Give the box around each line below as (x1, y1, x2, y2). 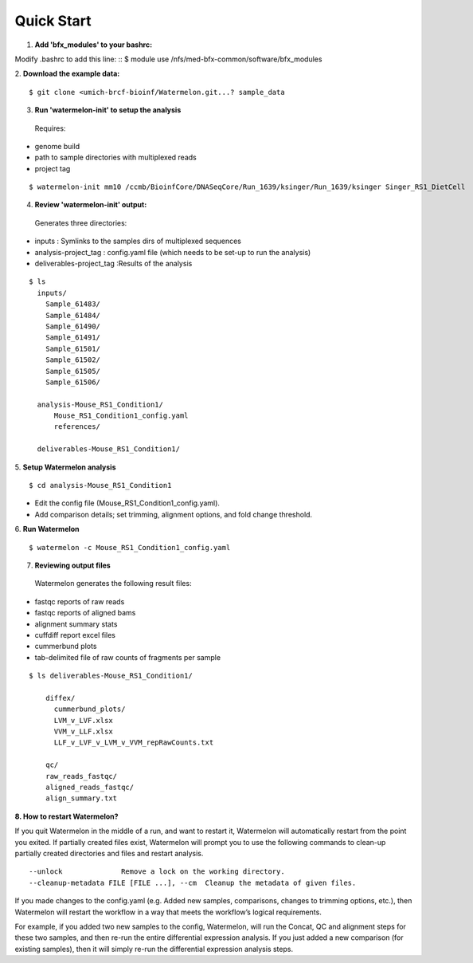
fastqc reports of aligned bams (34, 608, 136, 618)
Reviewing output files (34, 560, 111, 570)
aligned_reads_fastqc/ (45, 783, 135, 792)
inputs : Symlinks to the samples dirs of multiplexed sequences (34, 236, 242, 246)
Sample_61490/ (45, 321, 101, 331)
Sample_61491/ (45, 333, 101, 342)
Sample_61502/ (45, 356, 101, 364)
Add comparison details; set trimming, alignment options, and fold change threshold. (34, 509, 313, 519)
